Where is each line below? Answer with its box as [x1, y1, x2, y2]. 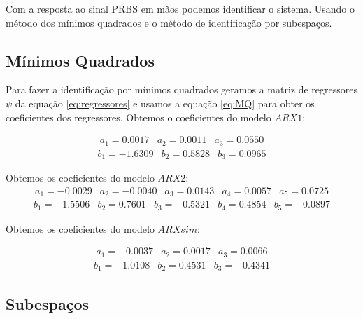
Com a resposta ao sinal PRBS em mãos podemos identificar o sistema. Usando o [6, 1, 355, 15]
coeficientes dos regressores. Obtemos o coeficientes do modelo [6, 109, 271, 124]
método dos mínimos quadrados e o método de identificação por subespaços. [6, 15, 332, 29]
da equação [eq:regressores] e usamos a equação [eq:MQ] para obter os [15, 95, 315, 110]
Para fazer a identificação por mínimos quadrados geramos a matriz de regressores [6, 82, 358, 97]
